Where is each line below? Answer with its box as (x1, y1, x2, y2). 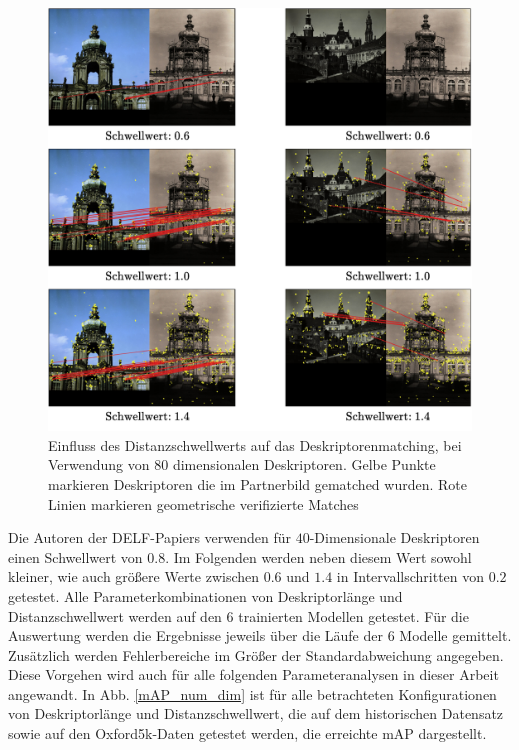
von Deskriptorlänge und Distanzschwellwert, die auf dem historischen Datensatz (8, 703, 504, 724)
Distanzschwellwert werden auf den (8, 605, 222, 626)
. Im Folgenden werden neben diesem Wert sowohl (165, 546, 472, 567)
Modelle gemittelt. (399, 625, 512, 646)
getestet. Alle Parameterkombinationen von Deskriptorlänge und (8, 585, 403, 606)
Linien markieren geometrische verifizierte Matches (48, 493, 359, 514)
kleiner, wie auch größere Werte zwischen (8, 566, 260, 587)
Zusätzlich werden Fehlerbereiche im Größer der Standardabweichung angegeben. (8, 644, 504, 665)
